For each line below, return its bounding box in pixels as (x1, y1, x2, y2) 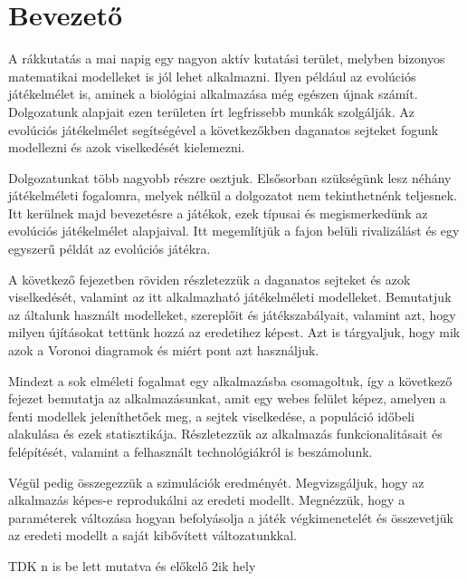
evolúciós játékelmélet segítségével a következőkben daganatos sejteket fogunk (8, 120, 439, 139)
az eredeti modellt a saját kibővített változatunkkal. (8, 526, 298, 545)
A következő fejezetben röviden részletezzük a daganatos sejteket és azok (8, 269, 411, 288)
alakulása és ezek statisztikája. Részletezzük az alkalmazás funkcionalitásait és (8, 424, 443, 443)
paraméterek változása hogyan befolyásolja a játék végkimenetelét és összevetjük (8, 508, 453, 527)
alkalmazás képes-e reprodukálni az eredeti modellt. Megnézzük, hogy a (8, 490, 405, 509)
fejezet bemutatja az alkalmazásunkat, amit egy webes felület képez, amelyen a (8, 389, 446, 408)
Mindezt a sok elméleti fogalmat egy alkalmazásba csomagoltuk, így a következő (8, 371, 453, 390)
